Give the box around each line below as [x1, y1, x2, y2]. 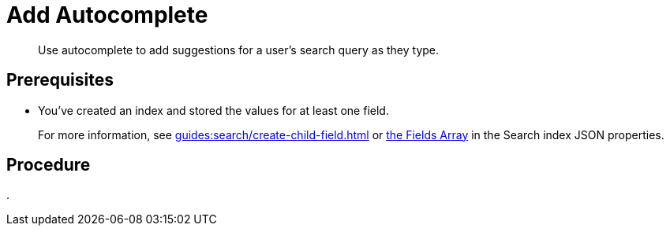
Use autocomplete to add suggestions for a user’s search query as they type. [38, 42, 440, 57]
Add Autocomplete [6, 2, 208, 28]
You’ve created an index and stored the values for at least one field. [38, 103, 389, 117]
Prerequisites [6, 70, 114, 90]
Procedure [6, 155, 91, 175]
